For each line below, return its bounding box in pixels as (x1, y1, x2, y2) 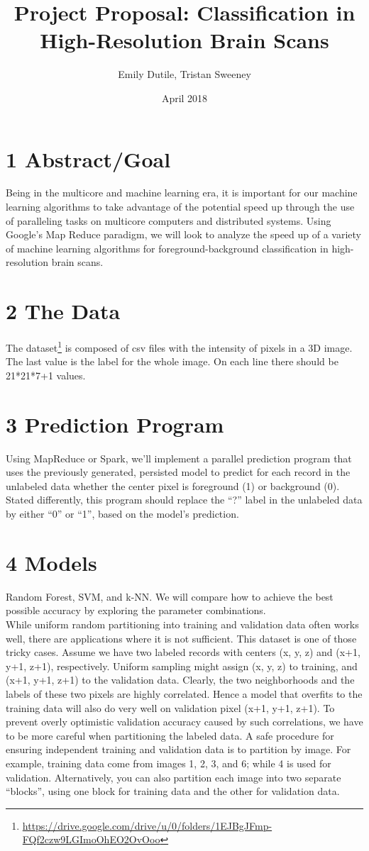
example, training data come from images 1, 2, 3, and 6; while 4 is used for (6, 755, 331, 770)
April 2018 (161, 90, 208, 105)
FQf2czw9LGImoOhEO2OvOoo (22, 832, 160, 847)
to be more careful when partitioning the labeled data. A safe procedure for (6, 728, 334, 742)
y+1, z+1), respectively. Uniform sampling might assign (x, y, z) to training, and (6, 658, 358, 673)
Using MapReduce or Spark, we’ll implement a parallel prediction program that (6, 450, 352, 465)
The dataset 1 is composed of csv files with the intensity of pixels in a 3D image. (6, 338, 353, 355)
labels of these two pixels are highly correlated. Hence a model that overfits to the (6, 686, 363, 701)
